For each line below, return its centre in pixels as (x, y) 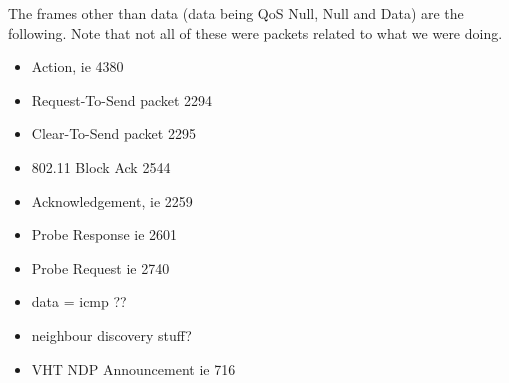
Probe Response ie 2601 (104, 234)
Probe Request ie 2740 (100, 267)
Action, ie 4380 (77, 66)
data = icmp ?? (79, 301)
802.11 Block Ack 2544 (101, 166)
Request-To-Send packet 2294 (122, 99)
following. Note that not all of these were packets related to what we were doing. (255, 32)
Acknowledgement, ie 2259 (112, 200)
